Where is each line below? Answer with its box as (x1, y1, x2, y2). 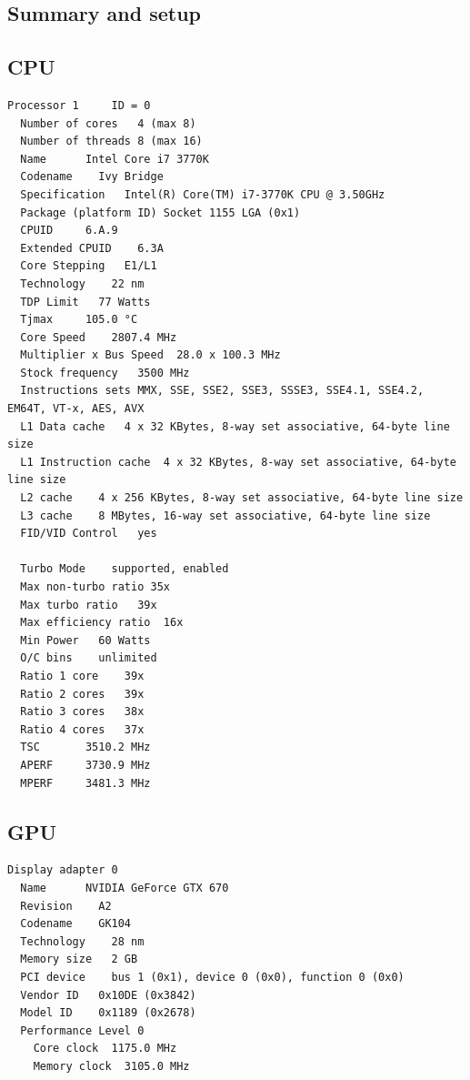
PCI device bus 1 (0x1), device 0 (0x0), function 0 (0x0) (20, 970, 405, 984)
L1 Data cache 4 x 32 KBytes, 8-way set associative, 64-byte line (20, 419, 450, 433)
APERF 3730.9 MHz (20, 758, 151, 772)
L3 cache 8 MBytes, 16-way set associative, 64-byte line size (20, 509, 431, 522)
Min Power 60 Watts (20, 633, 151, 647)
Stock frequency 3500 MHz (20, 366, 190, 379)
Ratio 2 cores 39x (20, 687, 145, 701)
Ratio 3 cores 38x (20, 705, 145, 719)
